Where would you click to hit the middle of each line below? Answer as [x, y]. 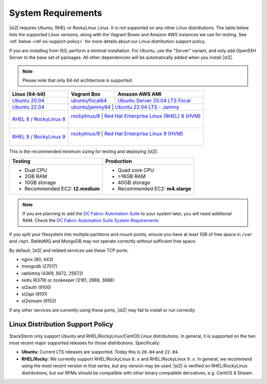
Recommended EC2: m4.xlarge [155, 189]
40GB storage [134, 182]
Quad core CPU [136, 170]
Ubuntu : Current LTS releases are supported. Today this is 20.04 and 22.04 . [100, 352]
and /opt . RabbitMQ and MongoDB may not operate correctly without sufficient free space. [103, 241]
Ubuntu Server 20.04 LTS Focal [154, 100]
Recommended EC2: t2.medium [62, 189]
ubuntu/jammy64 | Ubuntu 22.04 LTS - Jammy [125, 107]
